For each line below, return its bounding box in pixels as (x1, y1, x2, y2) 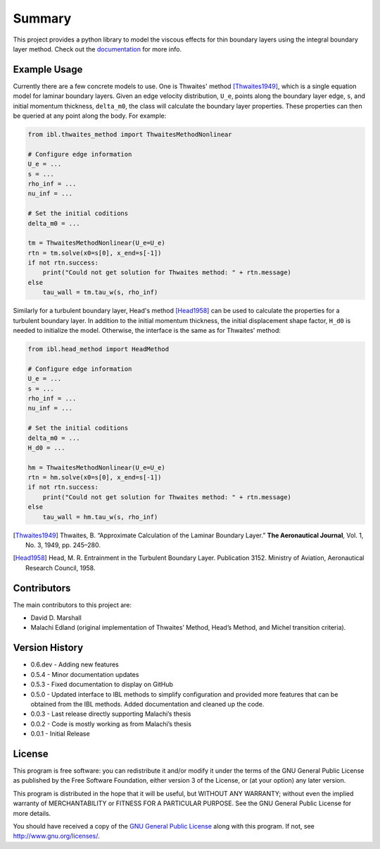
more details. (13, 809, 51, 817)
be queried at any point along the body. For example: (13, 111, 167, 120)
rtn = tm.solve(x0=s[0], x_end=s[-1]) (27, 249, 162, 257)
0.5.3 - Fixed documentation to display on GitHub (30, 680, 174, 689)
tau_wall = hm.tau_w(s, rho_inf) (42, 513, 158, 521)
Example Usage (13, 63, 83, 75)
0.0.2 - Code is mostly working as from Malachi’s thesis (30, 719, 191, 728)
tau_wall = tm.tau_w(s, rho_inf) (42, 288, 158, 296)
